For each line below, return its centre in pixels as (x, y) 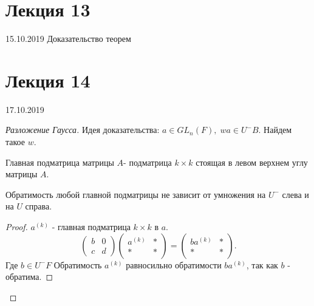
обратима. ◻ (29, 277)
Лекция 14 (48, 80)
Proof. (17, 226)
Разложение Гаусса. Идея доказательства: (83, 130)
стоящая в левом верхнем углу (252, 162)
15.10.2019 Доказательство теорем (68, 39)
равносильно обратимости (174, 264)
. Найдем (275, 130)
